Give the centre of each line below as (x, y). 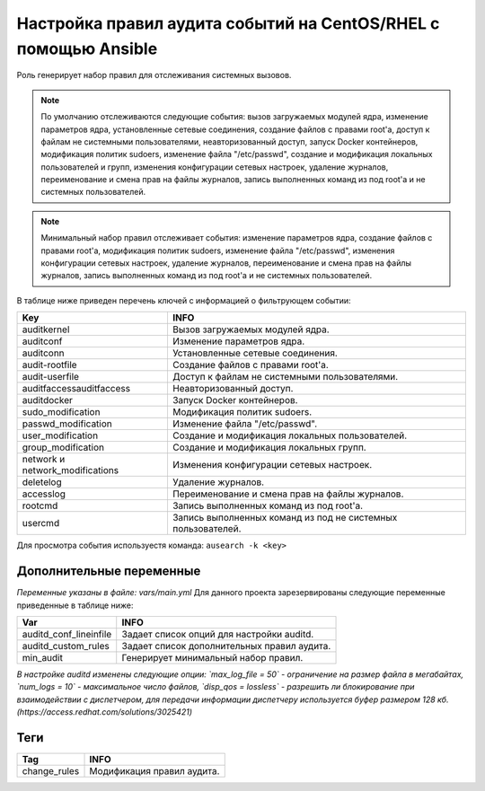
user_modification (60, 435)
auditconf (42, 341)
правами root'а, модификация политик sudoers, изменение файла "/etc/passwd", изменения (218, 250)
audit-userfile (51, 377)
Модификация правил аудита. (154, 770)
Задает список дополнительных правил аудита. (226, 646)
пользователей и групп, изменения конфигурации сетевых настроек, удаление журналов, (215, 167)
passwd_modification (67, 424)
